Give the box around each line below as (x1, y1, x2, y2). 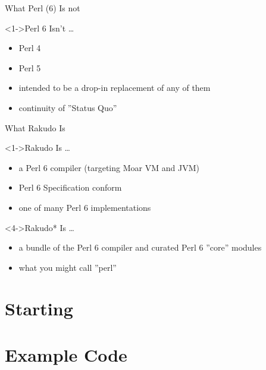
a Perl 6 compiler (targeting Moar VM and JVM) (18, 161, 199, 173)
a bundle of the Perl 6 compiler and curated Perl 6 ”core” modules (18, 241, 262, 254)
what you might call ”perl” (18, 261, 117, 273)
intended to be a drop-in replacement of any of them (18, 81, 211, 94)
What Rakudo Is (5, 121, 65, 134)
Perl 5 (18, 61, 41, 74)
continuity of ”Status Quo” (18, 101, 117, 113)
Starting (5, 296, 73, 320)
